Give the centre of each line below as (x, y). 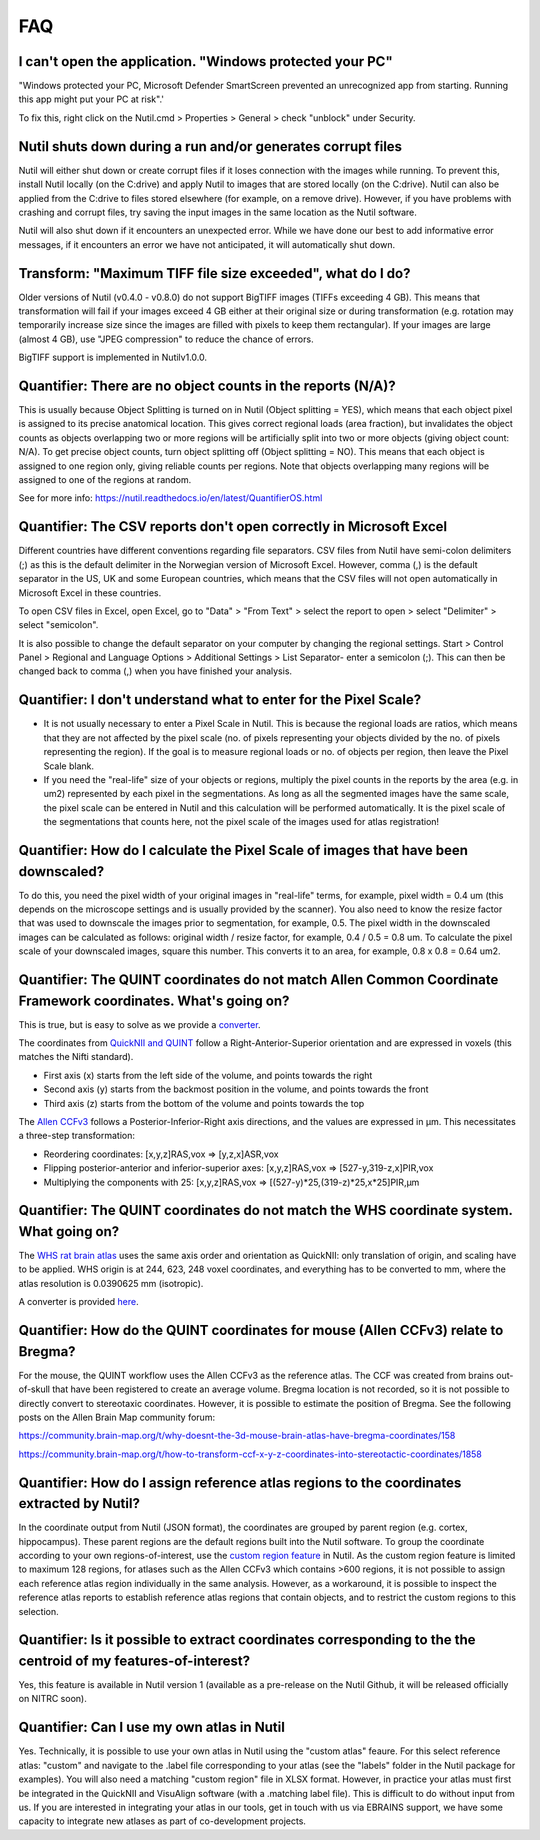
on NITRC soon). (52, 1699)
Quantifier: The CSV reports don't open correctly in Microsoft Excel (233, 526)
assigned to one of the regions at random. (105, 480)
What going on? (69, 1231)
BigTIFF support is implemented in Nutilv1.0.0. (112, 357)
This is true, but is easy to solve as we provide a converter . (139, 1024)
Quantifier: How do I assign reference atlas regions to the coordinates (240, 1482)
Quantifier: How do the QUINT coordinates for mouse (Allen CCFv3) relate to (261, 1330)
